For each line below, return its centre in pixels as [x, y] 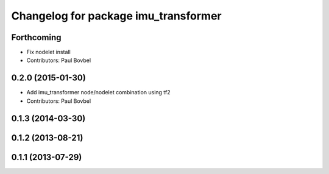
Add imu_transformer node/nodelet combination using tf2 [98, 92]
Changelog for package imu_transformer [116, 16]
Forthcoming [36, 37]
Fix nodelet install [49, 52]
